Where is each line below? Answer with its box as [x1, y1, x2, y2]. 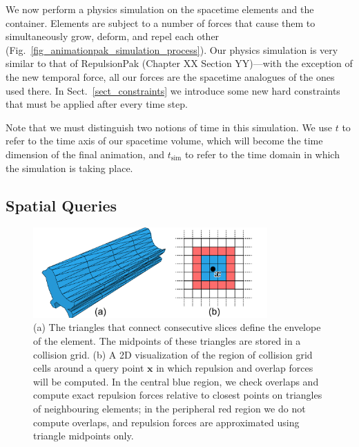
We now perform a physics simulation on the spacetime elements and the [6, 2, 314, 16]
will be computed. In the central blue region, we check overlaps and [33, 374, 319, 388]
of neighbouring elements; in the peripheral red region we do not [33, 401, 306, 415]
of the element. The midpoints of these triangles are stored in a [33, 334, 301, 348]
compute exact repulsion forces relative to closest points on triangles [33, 388, 322, 402]
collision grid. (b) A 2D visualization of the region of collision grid [33, 347, 313, 361]
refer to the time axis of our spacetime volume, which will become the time [6, 133, 323, 148]
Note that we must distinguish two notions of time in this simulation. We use [6, 120, 333, 134]
